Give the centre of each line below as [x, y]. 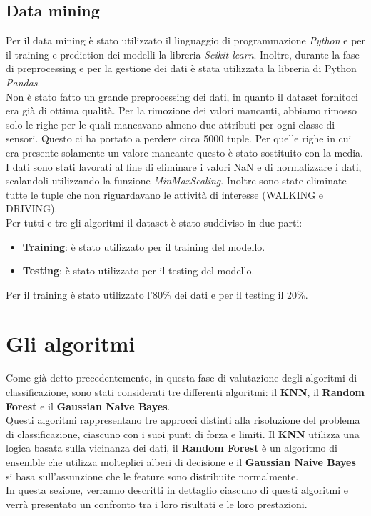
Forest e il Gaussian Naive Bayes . [88, 406]
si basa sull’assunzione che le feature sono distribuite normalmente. [152, 476]
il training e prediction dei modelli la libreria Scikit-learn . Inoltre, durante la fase [183, 54]
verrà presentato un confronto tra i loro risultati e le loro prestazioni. [157, 503]
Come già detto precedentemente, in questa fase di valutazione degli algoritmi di [182, 378]
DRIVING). [32, 208]
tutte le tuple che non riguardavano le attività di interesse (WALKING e [165, 194]
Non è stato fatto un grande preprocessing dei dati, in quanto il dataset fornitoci [182, 96]
